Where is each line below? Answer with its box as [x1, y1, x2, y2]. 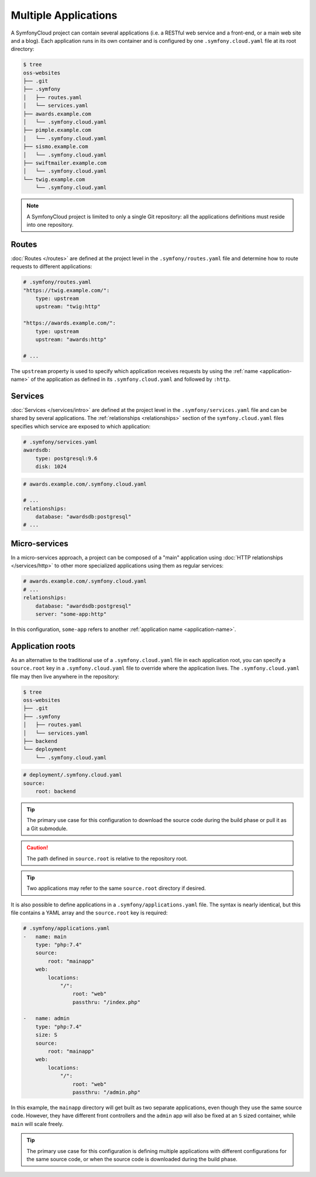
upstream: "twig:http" [35, 303, 101, 310]
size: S [35, 1032, 58, 1038]
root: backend [35, 788, 76, 795]
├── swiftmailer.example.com [23, 160, 107, 166]
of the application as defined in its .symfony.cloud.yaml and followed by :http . [30, 376, 231, 383]
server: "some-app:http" [35, 610, 107, 618]
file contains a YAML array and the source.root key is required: [11, 909, 168, 916]
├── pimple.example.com [23, 127, 92, 134]
